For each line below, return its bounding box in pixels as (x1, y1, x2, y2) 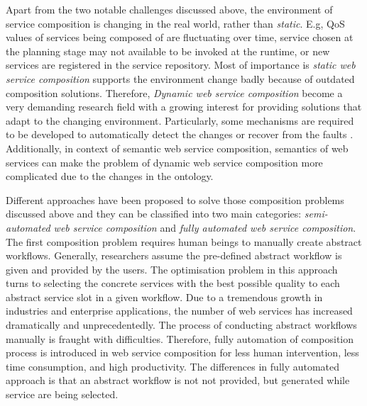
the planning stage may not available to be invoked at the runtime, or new (6, 43, 330, 58)
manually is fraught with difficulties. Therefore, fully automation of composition (6, 331, 354, 346)
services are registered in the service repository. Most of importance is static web (6, 57, 356, 72)
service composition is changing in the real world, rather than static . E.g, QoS (6, 16, 345, 30)
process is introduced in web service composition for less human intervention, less (6, 345, 359, 360)
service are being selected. (6, 387, 119, 402)
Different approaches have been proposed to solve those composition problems (6, 192, 344, 207)
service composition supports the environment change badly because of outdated (6, 71, 355, 86)
